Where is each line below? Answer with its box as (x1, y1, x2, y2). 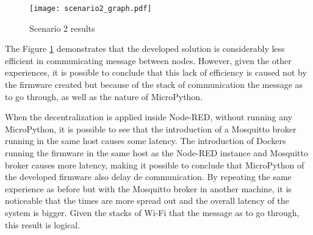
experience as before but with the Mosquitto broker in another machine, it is (5, 182, 292, 195)
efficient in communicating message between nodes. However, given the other (5, 54, 292, 67)
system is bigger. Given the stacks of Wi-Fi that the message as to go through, (5, 206, 300, 219)
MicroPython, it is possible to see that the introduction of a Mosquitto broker (5, 122, 297, 135)
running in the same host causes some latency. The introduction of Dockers (5, 134, 286, 147)
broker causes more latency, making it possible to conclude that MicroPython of (5, 158, 304, 171)
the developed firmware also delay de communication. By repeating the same (5, 170, 292, 183)
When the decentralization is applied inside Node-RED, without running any (5, 110, 293, 123)
